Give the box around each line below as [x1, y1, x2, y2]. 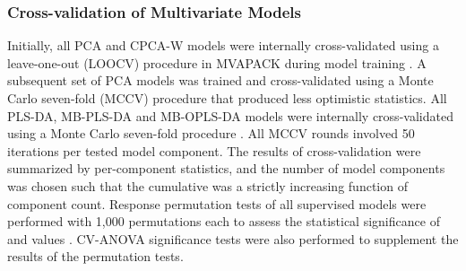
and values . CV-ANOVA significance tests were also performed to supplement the [7, 229, 459, 248]
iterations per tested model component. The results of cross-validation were [7, 141, 421, 160]
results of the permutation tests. [7, 247, 184, 266]
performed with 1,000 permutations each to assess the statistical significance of [7, 212, 440, 231]
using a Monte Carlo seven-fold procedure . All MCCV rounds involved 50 [7, 124, 415, 143]
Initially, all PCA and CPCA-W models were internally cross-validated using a [7, 36, 439, 55]
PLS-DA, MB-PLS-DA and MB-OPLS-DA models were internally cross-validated [7, 106, 453, 125]
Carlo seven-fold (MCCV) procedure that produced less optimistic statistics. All [7, 89, 447, 107]
